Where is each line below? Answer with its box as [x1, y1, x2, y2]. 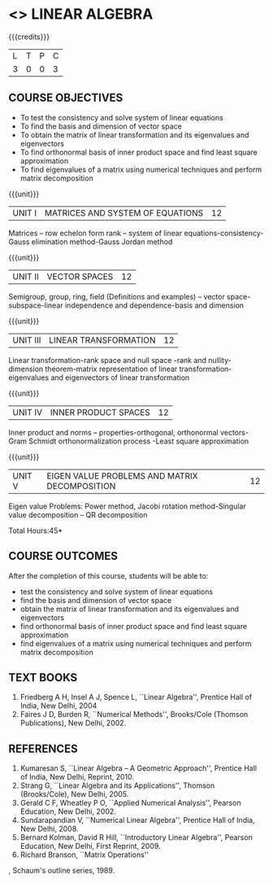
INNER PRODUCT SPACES [50, 406, 150, 417]
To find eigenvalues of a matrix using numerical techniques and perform [19, 164, 262, 174]
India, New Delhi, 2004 [19, 701, 97, 710]
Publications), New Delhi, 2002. [19, 718, 127, 728]
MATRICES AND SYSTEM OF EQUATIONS [44, 207, 204, 218]
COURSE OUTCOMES [8, 549, 119, 563]
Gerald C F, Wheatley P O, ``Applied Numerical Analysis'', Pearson [19, 798, 241, 808]
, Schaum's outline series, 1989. [8, 866, 115, 876]
